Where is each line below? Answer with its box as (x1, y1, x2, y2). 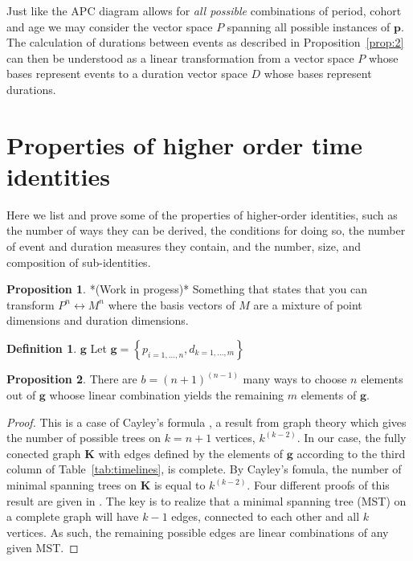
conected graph (6, 444, 81, 461)
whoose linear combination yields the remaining (49, 387, 284, 403)
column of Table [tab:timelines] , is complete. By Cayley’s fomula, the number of (6, 461, 402, 477)
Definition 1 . (6, 340, 77, 357)
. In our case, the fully (296, 429, 407, 446)
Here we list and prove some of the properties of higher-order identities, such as (6, 206, 398, 223)
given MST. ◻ (6, 539, 79, 556)
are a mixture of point (253, 296, 362, 313)
